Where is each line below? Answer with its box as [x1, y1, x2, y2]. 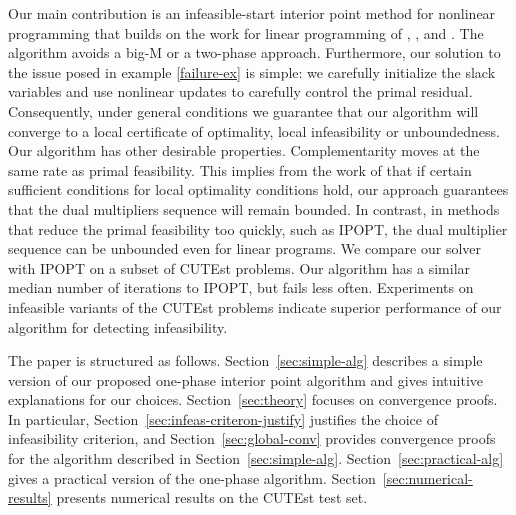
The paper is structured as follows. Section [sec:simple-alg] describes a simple [8, 350, 483, 371]
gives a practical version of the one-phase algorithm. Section [8, 467, 376, 488]
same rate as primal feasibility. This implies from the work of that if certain [8, 159, 472, 180]
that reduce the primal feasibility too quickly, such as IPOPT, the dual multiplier [8, 218, 508, 239]
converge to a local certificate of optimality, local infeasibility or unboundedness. [8, 120, 500, 141]
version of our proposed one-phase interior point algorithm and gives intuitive [8, 369, 484, 390]
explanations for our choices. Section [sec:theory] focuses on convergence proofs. [8, 389, 498, 410]
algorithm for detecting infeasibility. [8, 316, 228, 337]
